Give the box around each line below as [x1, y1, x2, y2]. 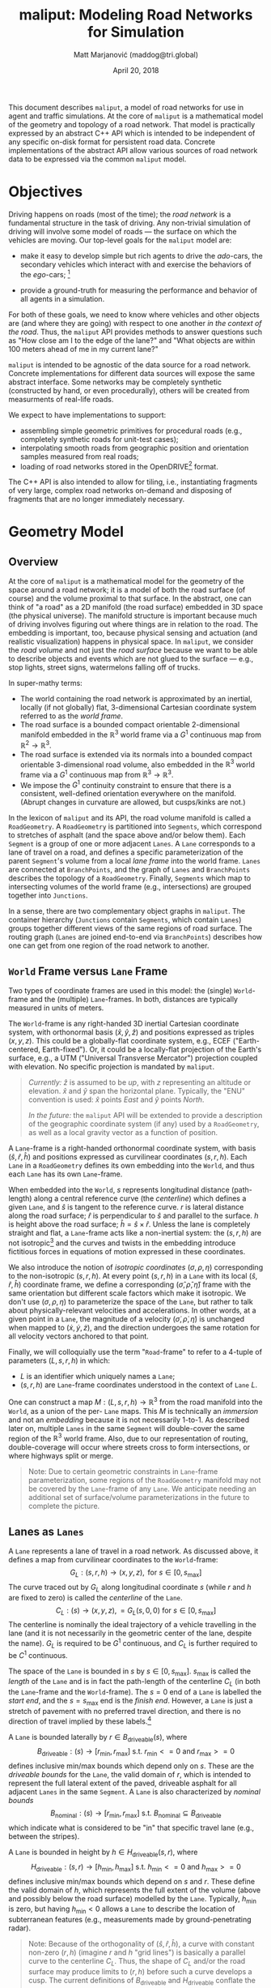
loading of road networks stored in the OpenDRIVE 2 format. [19, 460, 218, 471]
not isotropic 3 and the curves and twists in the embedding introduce [8, 1236, 236, 1248]
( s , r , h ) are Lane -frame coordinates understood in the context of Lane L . [19, 1380, 257, 1390]
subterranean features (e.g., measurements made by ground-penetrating [8, 1915, 252, 1925]
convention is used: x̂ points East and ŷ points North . [28, 1095, 205, 1104]
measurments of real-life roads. [8, 394, 114, 404]
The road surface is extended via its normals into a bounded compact [19, 749, 252, 759]
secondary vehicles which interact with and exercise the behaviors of [19, 259, 252, 269]
